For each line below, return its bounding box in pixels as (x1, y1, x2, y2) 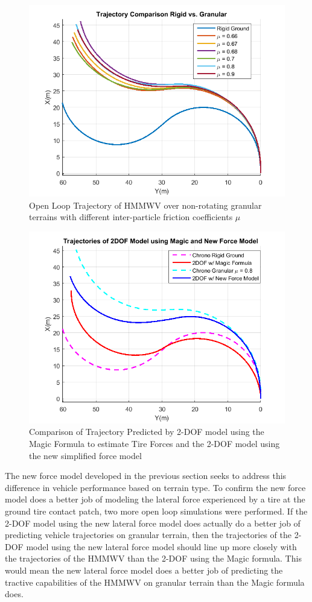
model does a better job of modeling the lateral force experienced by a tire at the (5, 493, 305, 505)
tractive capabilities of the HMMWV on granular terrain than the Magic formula (5, 575, 305, 588)
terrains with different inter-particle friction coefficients (29, 211, 233, 223)
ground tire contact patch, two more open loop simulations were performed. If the (5, 504, 308, 517)
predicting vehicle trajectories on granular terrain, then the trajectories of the (5, 528, 291, 541)
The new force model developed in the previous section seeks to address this (5, 469, 287, 482)
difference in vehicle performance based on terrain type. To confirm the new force (5, 481, 306, 493)
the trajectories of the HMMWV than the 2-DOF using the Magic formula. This (5, 552, 302, 565)
